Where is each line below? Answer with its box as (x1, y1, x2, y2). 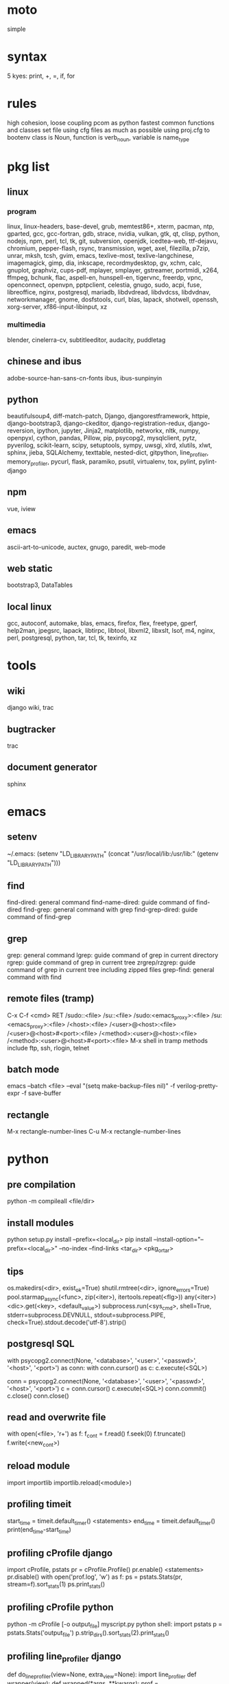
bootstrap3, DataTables (7, 581, 73, 590)
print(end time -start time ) (7, 1526, 72, 1535)
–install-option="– (153, 1235, 204, 1243)
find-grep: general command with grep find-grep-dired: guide (23, 905, 198, 914)
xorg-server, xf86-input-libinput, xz (7, 303, 108, 311)
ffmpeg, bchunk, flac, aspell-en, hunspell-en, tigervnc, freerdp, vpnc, (7, 274, 204, 282)
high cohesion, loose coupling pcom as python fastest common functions (7, 118, 215, 127)
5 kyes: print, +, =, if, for (7, 72, 75, 80)
